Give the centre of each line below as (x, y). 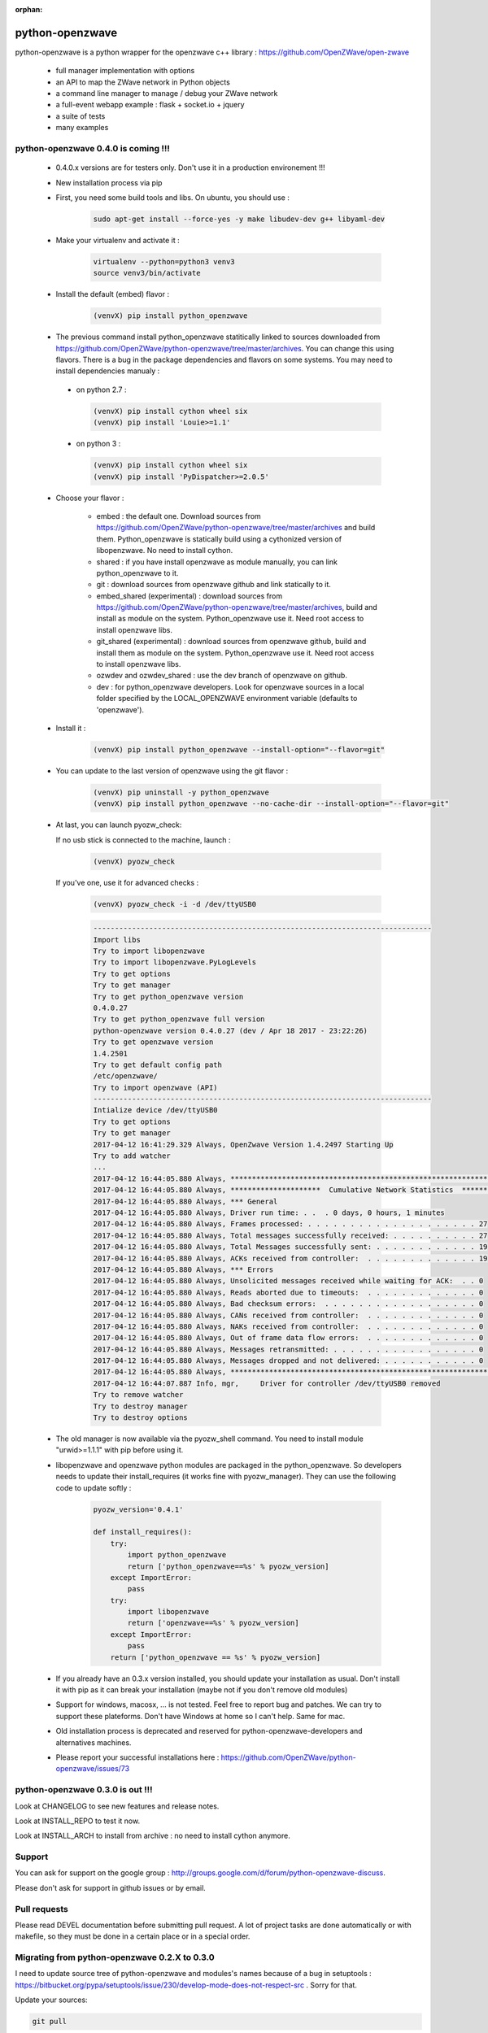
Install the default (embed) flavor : (113, 294)
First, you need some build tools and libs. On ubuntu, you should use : (173, 197)
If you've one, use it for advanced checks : (127, 882)
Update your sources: (52, 2000)
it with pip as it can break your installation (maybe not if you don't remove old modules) (202, 1690)
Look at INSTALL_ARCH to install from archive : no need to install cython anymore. (152, 1836)
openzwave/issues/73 (93, 1769)
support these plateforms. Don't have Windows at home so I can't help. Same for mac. (200, 1716)
